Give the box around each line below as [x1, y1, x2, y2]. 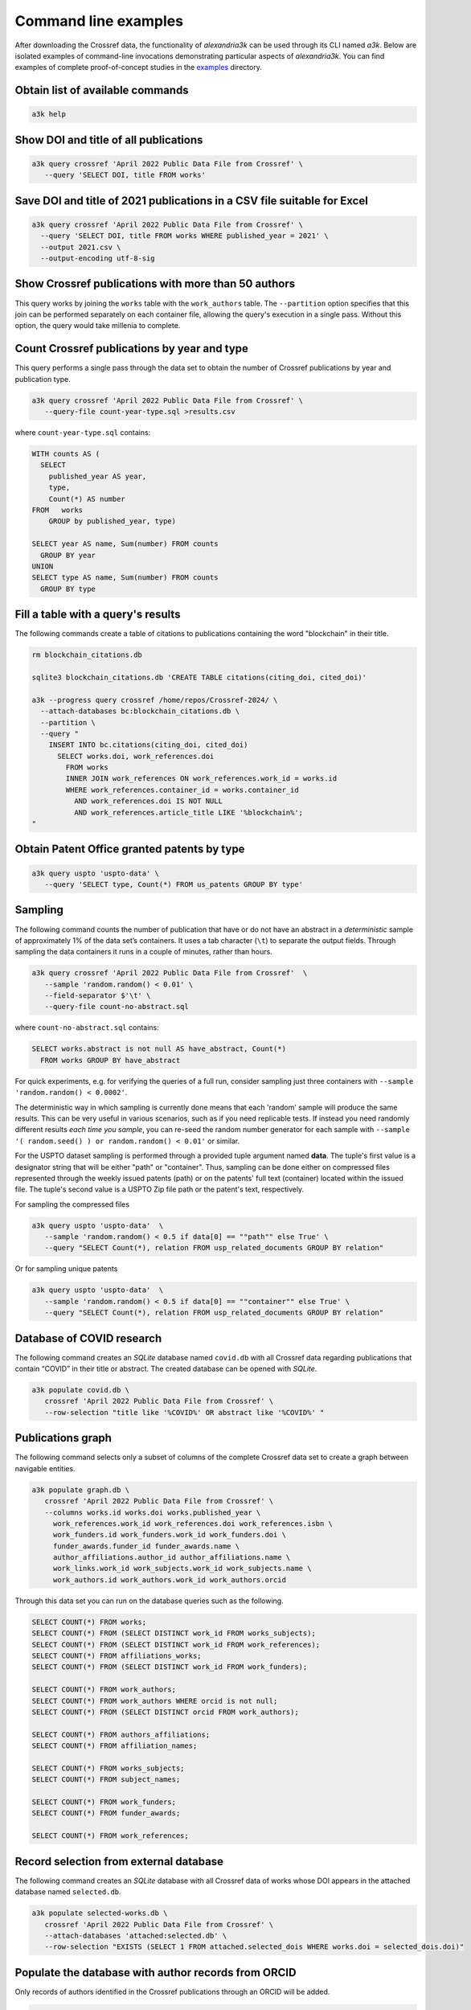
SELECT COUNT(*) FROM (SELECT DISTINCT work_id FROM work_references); [31, 1640, 321, 1649]
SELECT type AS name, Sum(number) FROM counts [31, 573, 219, 582]
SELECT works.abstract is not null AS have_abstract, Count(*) [31, 1044, 287, 1053]
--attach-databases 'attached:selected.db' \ [44, 1930, 227, 1940]
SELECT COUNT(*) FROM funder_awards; [31, 1809, 181, 1818]
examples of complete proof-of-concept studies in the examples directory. [14, 63, 263, 72]
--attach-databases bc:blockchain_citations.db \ [40, 707, 240, 716]
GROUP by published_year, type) [48, 517, 177, 526]
